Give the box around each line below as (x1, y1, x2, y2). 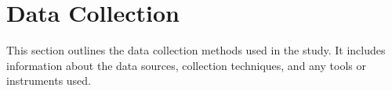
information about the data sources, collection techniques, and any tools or (6, 57, 366, 73)
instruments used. (6, 72, 91, 89)
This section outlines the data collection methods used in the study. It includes (6, 42, 386, 58)
